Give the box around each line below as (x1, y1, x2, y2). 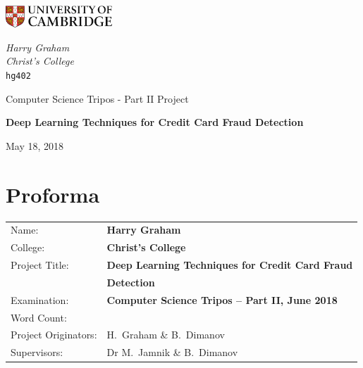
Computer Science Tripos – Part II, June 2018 (106, 292, 338, 307)
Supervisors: (11, 345, 63, 360)
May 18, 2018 (6, 138, 64, 153)
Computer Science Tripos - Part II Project (6, 91, 189, 106)
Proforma (6, 179, 100, 208)
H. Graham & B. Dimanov (106, 327, 225, 342)
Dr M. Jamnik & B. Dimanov (106, 345, 238, 360)
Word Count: (11, 310, 67, 324)
